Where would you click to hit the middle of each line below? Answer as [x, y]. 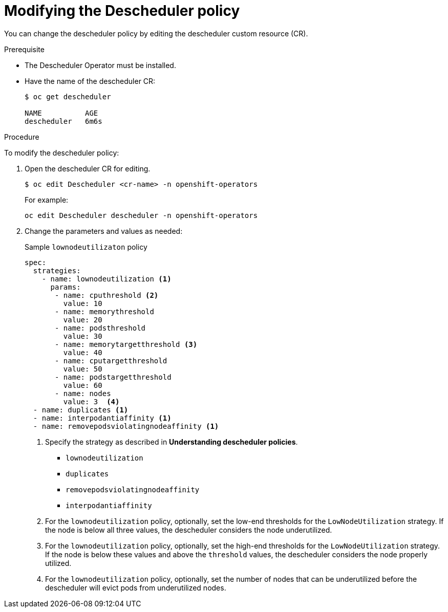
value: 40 [83, 352]
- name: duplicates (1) [81, 410]
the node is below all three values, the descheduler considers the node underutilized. [189, 530]
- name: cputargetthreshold [111, 360]
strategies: [57, 270]
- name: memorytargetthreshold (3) [126, 344]
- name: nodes [83, 393]
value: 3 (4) [91, 401]
